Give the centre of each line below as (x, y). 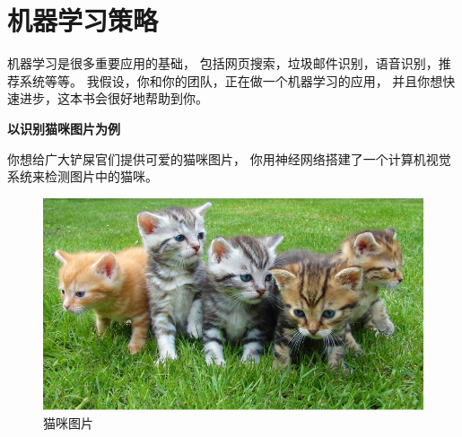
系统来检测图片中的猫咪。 (83, 176)
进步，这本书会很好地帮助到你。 (113, 98)
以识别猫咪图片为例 (64, 128)
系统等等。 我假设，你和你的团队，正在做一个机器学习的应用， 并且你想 (231, 80)
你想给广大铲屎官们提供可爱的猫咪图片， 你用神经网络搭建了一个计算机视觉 (229, 158)
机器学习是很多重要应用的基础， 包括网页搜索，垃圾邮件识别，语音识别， (223, 63)
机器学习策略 (83, 20)
